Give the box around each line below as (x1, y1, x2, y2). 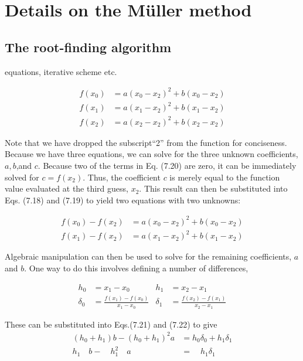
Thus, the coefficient (87, 171, 161, 183)
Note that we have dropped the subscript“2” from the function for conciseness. (5, 136, 287, 148)
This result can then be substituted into (144, 182, 288, 195)
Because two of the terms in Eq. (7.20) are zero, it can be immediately (43, 159, 297, 171)
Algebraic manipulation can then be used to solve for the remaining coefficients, (5, 250, 292, 263)
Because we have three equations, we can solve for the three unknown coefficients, (5, 148, 298, 160)
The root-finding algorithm (5, 38, 172, 56)
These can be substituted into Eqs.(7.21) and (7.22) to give (5, 318, 217, 330)
